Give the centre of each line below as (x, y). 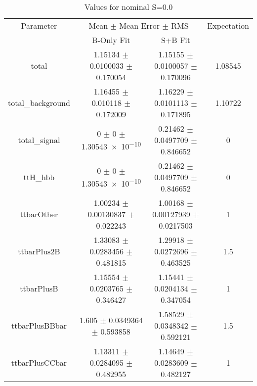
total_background (39, 103)
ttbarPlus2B (39, 251)
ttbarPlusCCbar (39, 362)
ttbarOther (39, 214)
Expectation (228, 25)
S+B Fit (176, 40)
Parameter (39, 25)
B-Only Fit (111, 40)
